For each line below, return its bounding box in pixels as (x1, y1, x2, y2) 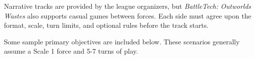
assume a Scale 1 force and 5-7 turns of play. (4, 46, 138, 56)
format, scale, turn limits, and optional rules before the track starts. (4, 20, 209, 30)
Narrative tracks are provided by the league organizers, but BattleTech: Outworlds (4, 1, 251, 11)
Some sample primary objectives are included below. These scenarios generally (4, 36, 240, 46)
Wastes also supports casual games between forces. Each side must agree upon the (4, 10, 252, 20)
